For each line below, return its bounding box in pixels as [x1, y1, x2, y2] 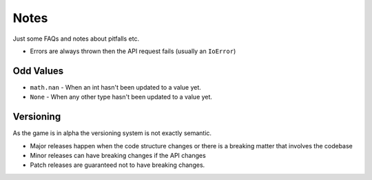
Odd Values [12, 65, 64, 77]
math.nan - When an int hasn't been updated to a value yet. [30, 83, 201, 91]
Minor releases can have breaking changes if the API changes [30, 151, 206, 159]
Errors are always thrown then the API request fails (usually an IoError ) [30, 47, 236, 55]
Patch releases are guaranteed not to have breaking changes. [30, 161, 205, 169]
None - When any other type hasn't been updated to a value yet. [30, 93, 213, 101]
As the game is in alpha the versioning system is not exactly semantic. [12, 129, 212, 137]
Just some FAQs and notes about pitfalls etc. [12, 34, 140, 43]
